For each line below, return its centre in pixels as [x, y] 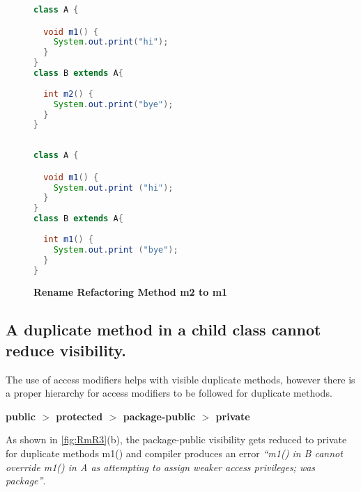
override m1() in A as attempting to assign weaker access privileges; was [161, 467]
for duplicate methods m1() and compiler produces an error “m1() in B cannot [174, 453]
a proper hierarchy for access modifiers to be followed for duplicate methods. [169, 393]
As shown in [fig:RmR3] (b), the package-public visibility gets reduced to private [176, 439]
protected [79, 416]
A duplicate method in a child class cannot [163, 330]
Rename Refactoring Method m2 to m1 [131, 292]
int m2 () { [68, 94]
